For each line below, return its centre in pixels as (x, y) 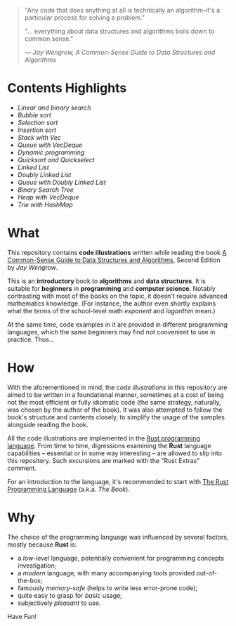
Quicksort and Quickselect (56, 159)
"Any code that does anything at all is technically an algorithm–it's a (122, 10)
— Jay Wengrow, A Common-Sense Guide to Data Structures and (120, 52)
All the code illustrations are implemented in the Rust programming (104, 438)
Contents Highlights (67, 88)
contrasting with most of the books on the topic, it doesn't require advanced (118, 296)
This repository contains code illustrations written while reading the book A (117, 252)
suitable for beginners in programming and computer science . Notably (111, 288)
